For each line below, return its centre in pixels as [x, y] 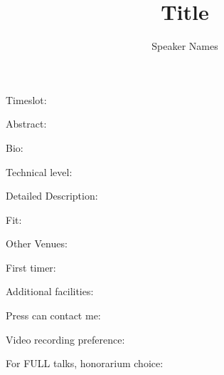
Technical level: [39, 171]
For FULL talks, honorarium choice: [85, 363]
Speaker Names [185, 46]
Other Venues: [37, 243]
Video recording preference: [65, 339]
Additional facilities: [50, 291]
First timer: [31, 267]
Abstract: [26, 124]
